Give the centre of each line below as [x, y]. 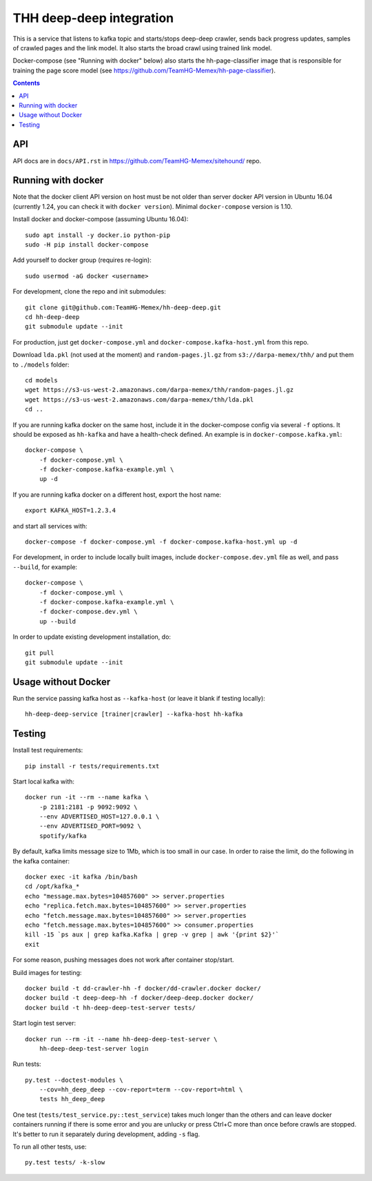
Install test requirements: [48, 750]
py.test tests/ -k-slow [65, 1162]
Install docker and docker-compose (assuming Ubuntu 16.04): [101, 219]
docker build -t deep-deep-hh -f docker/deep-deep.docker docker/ [139, 998]
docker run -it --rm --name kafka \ [87, 797]
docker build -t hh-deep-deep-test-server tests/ [111, 1007]
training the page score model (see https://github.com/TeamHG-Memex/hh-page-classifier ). [144, 70]
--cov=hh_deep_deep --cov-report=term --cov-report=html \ [141, 1090]
